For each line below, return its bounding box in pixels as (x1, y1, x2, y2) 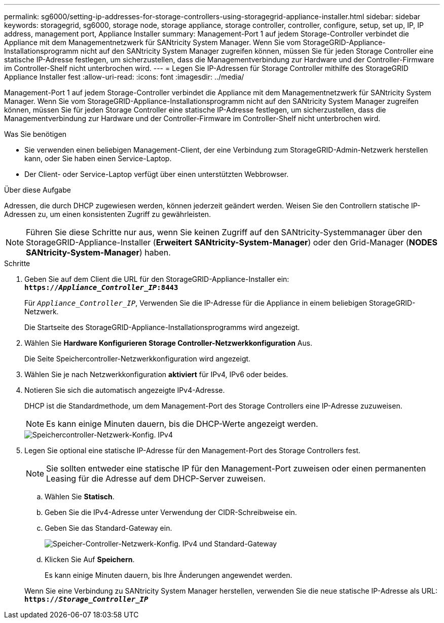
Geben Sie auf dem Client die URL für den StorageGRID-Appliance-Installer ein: (24, 275, 289, 283)
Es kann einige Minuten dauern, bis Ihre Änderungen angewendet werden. (45, 571, 292, 579)
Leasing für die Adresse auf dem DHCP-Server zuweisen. (46, 473, 266, 484)
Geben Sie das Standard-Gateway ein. (45, 524, 172, 532)
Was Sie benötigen (4, 130, 67, 138)
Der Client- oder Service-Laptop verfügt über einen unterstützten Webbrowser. (24, 170, 289, 178)
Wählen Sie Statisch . (45, 492, 115, 501)
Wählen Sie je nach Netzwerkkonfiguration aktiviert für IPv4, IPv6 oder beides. (24, 370, 288, 379)
